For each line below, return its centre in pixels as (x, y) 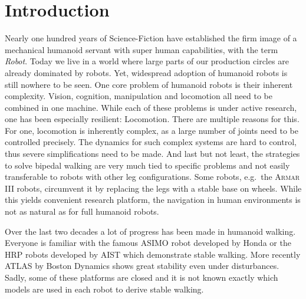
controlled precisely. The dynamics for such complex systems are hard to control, (151, 142)
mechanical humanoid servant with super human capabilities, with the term (142, 49)
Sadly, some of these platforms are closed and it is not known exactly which (142, 277)
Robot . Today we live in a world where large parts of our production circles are (147, 61)
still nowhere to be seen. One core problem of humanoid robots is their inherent (149, 84)
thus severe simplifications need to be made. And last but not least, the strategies (152, 154)
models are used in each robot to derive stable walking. (104, 289)
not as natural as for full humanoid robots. (82, 211)
